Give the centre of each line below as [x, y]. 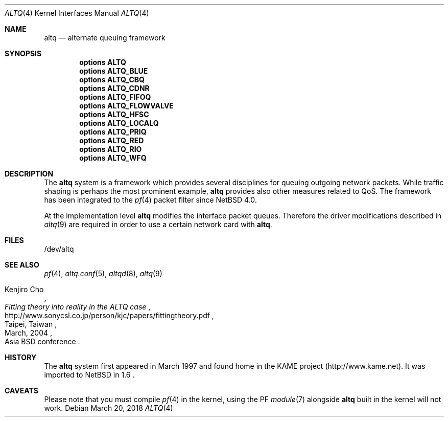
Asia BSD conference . [42, 341]
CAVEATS [21, 391]
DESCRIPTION [29, 174]
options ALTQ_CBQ [112, 80]
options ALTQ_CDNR [114, 88]
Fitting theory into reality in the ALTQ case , [78, 307]
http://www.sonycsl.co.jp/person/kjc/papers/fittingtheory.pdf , [109, 315]
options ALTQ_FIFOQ [115, 97]
